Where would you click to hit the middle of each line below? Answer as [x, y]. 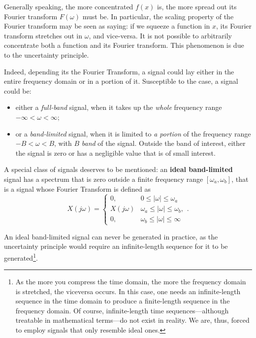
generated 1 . [21, 257]
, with [63, 143]
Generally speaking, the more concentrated [69, 6]
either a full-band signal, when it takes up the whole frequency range [119, 107]
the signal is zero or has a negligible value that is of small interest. [115, 152]
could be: [18, 90]
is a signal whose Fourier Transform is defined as [77, 188]
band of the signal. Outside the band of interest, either [163, 143]
